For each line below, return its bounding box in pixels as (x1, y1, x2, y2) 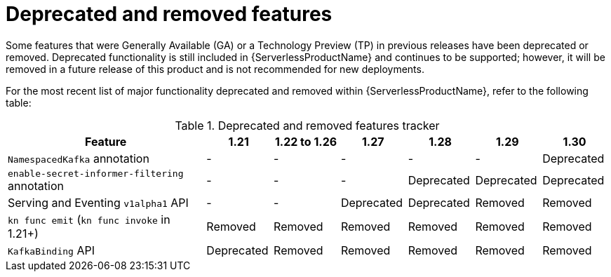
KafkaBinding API (8, 243, 95, 257)
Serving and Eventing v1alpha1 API (8, 195, 189, 210)
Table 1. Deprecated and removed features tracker (175, 118, 440, 133)
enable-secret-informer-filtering (8, 168, 184, 179)
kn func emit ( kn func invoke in (8, 212, 170, 227)
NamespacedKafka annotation (8, 151, 149, 165)
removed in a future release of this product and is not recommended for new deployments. (6, 62, 424, 75)
